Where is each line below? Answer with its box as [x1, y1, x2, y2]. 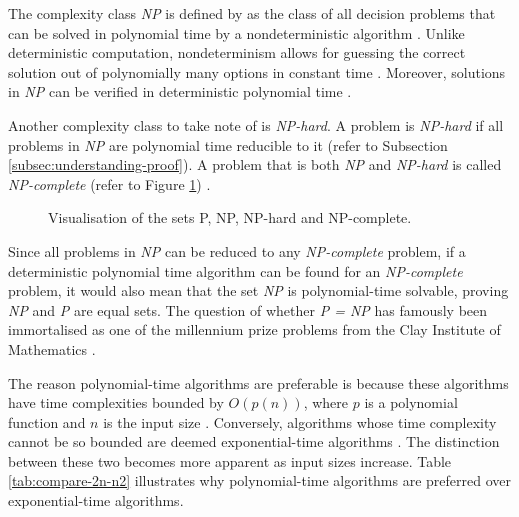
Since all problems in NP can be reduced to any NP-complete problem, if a [8, 240, 466, 261]
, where [303, 392, 349, 413]
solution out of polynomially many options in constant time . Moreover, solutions [8, 61, 506, 82]
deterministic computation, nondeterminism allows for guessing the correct [8, 42, 466, 63]
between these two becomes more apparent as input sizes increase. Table [8, 450, 452, 471]
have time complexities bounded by [8, 392, 224, 413]
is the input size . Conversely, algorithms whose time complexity [103, 411, 497, 432]
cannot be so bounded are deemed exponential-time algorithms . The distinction [8, 431, 500, 452]
